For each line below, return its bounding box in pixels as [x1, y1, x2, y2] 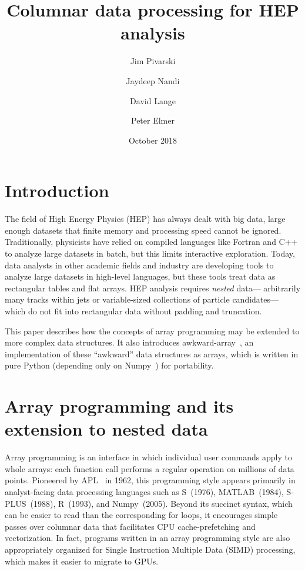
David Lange [130, 94, 176, 107]
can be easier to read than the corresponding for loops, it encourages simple [5, 509, 278, 521]
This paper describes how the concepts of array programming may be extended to [5, 324, 300, 337]
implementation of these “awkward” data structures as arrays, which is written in [5, 347, 299, 360]
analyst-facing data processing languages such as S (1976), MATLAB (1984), [5, 486, 284, 498]
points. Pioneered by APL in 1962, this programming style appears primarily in [5, 474, 296, 486]
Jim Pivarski [130, 55, 176, 67]
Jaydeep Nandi [126, 74, 180, 87]
